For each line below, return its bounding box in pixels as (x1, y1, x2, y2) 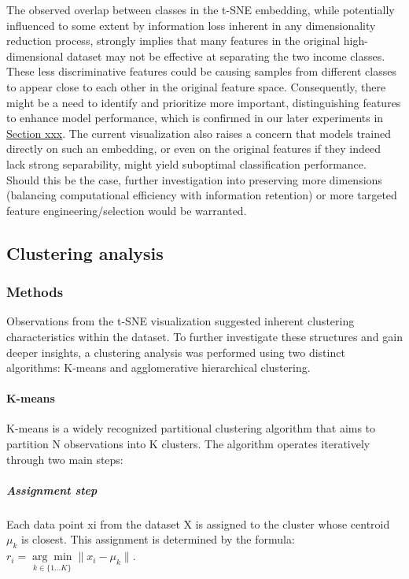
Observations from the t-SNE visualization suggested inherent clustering (6, 313, 355, 329)
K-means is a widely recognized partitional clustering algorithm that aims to (6, 420, 376, 436)
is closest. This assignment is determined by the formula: (21, 531, 295, 547)
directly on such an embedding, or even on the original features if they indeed (6, 140, 381, 157)
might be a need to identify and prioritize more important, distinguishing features (6, 94, 401, 110)
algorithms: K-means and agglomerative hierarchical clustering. (6, 359, 311, 376)
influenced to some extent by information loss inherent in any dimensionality (6, 17, 376, 33)
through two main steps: (6, 451, 123, 467)
